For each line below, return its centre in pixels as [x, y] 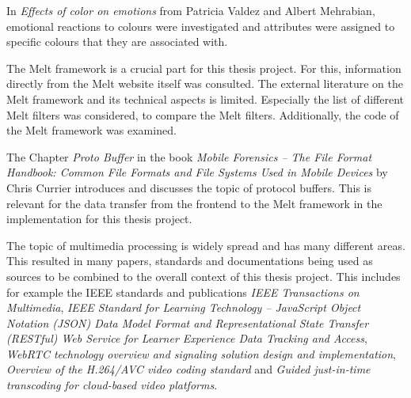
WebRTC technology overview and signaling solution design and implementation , [202, 353]
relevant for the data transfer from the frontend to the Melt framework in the [194, 203]
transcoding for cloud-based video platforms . [112, 385]
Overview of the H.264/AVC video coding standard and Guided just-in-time [188, 369]
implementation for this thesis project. [99, 219]
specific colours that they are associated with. [117, 42]
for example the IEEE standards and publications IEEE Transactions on [183, 292]
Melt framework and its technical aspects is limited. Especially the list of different [205, 99]
